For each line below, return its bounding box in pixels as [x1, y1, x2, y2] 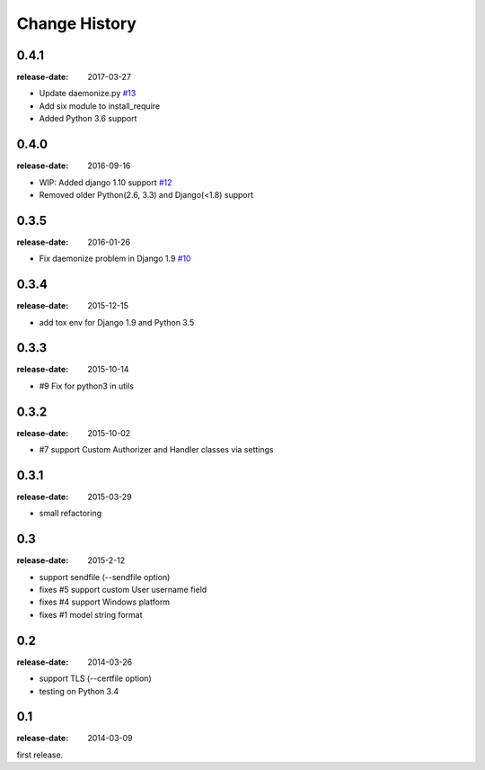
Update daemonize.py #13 [39, 88, 137, 99]
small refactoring [39, 508, 102, 519]
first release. [16, 749, 64, 760]
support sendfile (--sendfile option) [39, 571, 171, 582]
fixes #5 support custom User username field [39, 585, 207, 595]
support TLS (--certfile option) [39, 673, 152, 684]
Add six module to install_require [39, 100, 161, 112]
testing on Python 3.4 [39, 685, 119, 696]
